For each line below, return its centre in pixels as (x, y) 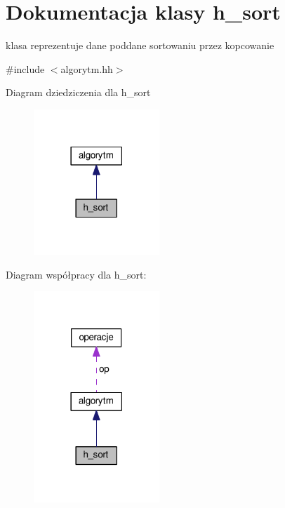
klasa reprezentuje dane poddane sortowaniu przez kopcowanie (140, 45)
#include (25, 68)
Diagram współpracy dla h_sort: (76, 274)
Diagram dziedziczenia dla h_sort (78, 92)
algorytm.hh (87, 68)
